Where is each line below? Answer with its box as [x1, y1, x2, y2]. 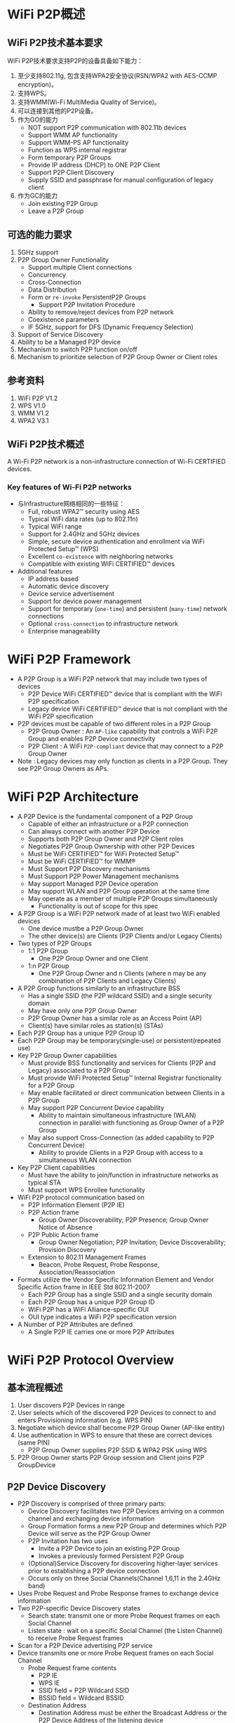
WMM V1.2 [17, 408, 49, 417]
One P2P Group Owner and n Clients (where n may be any [38, 969, 207, 977]
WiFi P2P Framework [7, 651, 131, 667]
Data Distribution [27, 285, 77, 294]
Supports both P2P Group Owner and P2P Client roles [27, 834, 184, 843]
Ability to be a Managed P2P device [17, 337, 121, 346]
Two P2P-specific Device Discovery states [17, 1604, 141, 1613]
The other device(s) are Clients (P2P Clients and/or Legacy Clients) [27, 931, 222, 940]
